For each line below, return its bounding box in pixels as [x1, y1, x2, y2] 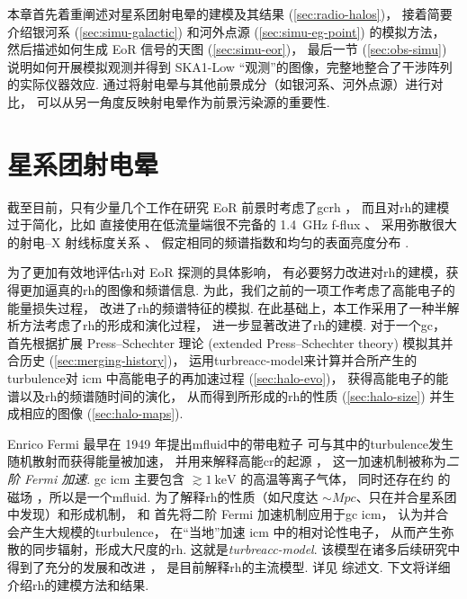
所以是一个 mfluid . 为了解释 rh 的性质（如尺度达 [49, 487, 319, 505]
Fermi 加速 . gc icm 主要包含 [24, 469, 185, 487]
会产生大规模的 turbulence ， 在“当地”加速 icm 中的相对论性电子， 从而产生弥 [7, 522, 454, 541]
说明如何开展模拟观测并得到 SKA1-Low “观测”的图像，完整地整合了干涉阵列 [7, 57, 453, 76]
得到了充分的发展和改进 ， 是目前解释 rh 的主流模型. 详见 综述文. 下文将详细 [7, 557, 451, 576]
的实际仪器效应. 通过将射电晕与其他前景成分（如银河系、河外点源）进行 [7, 75, 431, 94]
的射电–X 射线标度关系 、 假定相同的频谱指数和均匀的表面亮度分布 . [7, 232, 409, 251]
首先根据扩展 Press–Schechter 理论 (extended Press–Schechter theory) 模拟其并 [7, 333, 454, 352]
